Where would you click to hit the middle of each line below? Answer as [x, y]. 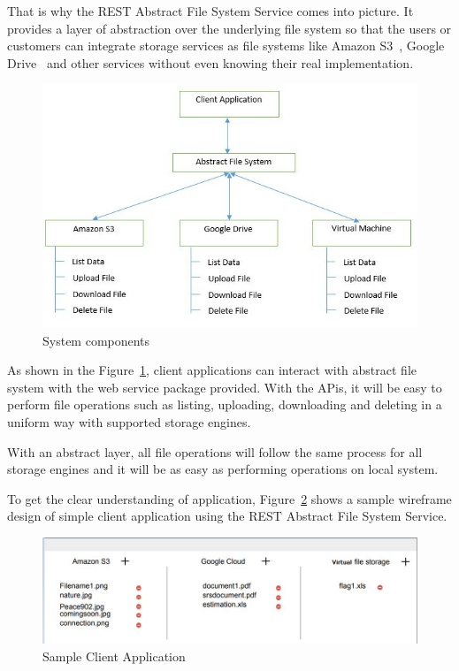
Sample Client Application [114, 656]
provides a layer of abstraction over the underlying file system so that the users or [229, 28]
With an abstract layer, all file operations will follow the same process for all [215, 451]
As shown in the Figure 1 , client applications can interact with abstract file [212, 370]
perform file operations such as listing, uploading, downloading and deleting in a [225, 404]
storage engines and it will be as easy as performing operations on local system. [223, 469]
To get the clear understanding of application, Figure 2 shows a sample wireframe [229, 498]
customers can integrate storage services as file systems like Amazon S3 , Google [226, 46]
